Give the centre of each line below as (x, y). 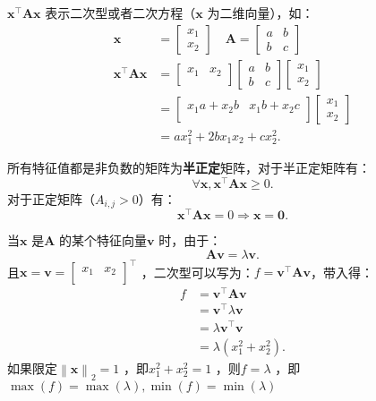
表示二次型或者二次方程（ (120, 13)
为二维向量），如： (261, 13)
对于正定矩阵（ (51, 198)
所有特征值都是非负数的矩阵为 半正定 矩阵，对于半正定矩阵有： (189, 167)
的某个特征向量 (103, 240)
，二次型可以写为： (197, 272)
